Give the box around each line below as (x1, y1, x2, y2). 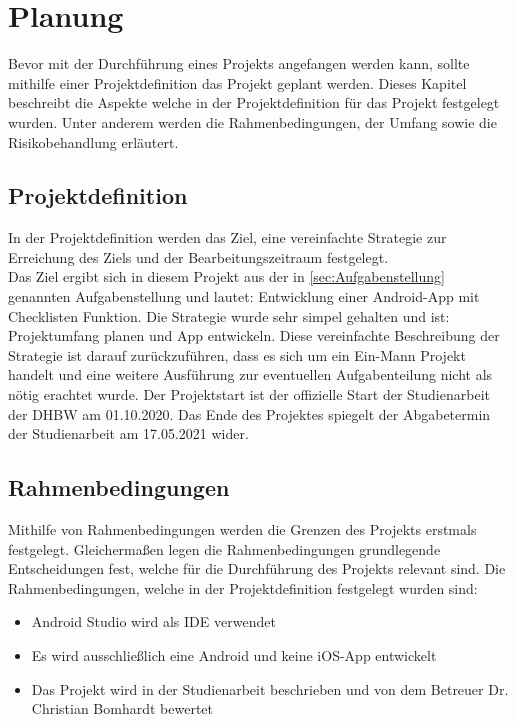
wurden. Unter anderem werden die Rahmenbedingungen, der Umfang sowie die (8, 111, 497, 132)
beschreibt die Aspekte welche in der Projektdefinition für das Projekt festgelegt (8, 92, 500, 113)
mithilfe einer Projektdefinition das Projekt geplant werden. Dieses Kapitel (8, 72, 467, 93)
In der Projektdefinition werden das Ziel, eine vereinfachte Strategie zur (8, 227, 447, 248)
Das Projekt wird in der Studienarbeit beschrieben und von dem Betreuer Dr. (31, 678, 509, 699)
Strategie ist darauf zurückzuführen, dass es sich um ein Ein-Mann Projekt (8, 344, 466, 365)
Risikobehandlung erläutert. (8, 131, 179, 152)
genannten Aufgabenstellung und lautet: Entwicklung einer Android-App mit (8, 286, 480, 307)
